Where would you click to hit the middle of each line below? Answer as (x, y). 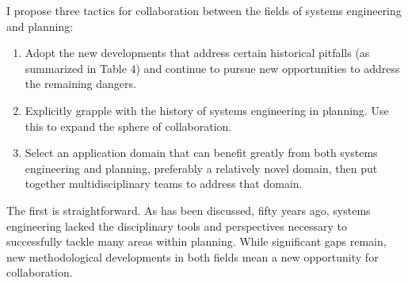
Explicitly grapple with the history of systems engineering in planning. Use (207, 110)
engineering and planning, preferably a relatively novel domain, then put (201, 168)
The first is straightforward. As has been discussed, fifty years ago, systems (189, 210)
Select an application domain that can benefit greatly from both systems (201, 153)
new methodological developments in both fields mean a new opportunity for (193, 256)
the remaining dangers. (80, 84)
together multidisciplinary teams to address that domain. (164, 184)
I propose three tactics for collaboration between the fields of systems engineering (204, 10)
